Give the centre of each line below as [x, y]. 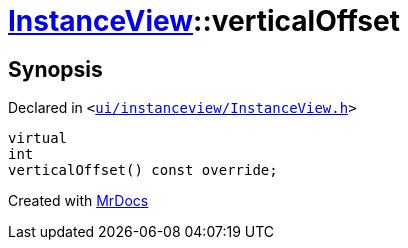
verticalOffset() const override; [143, 170]
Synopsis [55, 69]
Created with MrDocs [78, 201]
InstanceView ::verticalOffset [204, 21]
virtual [38, 138]
